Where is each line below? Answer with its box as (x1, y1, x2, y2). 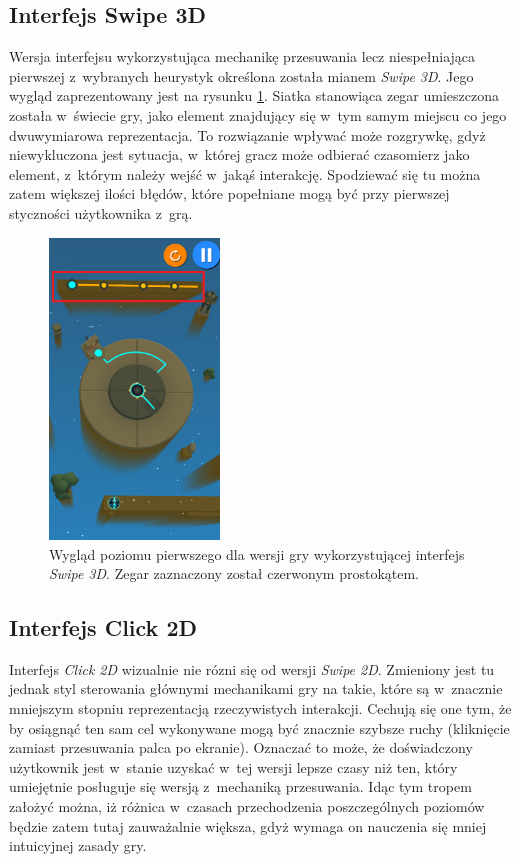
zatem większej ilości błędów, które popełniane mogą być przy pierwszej (9, 183, 450, 204)
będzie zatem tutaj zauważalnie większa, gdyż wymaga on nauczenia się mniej (9, 815, 487, 836)
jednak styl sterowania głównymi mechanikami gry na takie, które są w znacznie (9, 678, 503, 699)
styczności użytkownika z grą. (9, 202, 193, 223)
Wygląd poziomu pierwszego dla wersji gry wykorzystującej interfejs (49, 543, 465, 564)
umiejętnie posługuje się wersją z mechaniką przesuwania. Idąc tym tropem (9, 776, 472, 797)
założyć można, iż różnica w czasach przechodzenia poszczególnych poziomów (9, 796, 485, 817)
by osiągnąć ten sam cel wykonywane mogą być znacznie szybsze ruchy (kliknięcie (9, 717, 510, 738)
